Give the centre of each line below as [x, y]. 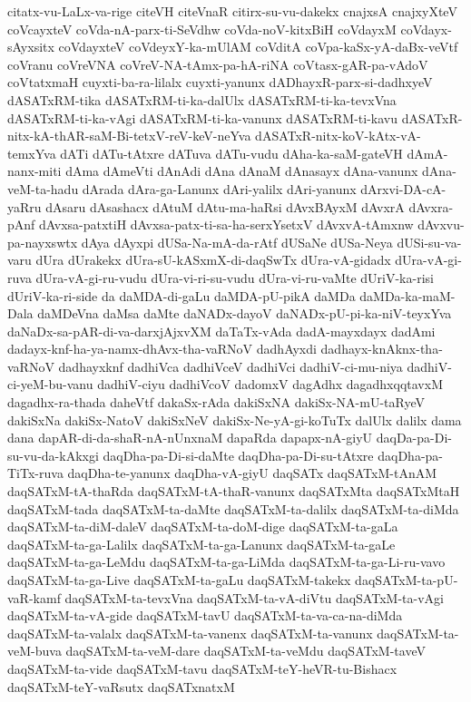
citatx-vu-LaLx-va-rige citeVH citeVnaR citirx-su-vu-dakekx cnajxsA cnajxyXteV [232, 11]
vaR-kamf [34, 597]
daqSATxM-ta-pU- [407, 580]
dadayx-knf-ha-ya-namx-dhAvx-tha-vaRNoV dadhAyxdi [162, 349]
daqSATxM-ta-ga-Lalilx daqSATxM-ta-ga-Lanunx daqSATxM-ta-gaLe [201, 544]
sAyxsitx [31, 47]
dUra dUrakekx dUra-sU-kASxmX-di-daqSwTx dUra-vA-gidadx [213, 260]
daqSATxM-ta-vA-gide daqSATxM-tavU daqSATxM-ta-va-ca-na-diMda [205, 615]
